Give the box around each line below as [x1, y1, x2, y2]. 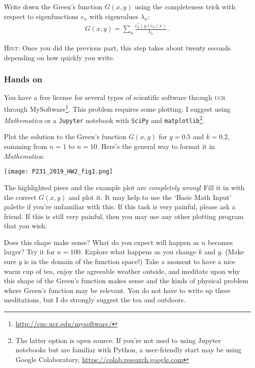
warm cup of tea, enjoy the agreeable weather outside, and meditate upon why [4, 266, 240, 276]
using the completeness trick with [134, 1, 235, 11]
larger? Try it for [4, 246, 55, 257]
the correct [4, 192, 37, 202]
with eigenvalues [89, 11, 139, 21]
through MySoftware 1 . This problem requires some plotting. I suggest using [4, 102, 230, 114]
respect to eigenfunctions [4, 11, 78, 21]
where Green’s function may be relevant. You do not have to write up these [4, 285, 230, 295]
